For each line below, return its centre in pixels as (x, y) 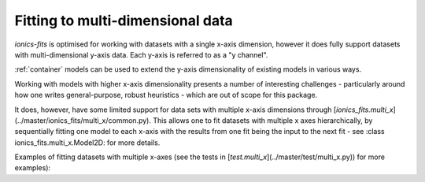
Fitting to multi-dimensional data (124, 20)
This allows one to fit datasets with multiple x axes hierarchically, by (262, 120)
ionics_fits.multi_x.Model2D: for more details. (87, 143)
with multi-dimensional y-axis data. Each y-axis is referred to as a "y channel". (141, 54)
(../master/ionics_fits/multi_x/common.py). (83, 120)
